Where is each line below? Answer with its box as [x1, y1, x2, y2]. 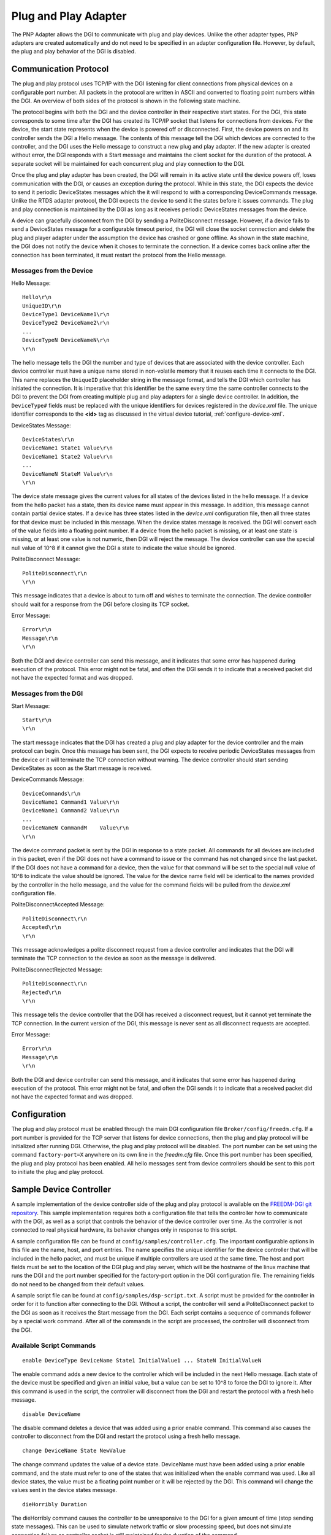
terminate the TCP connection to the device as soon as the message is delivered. [11, 955, 216, 962]
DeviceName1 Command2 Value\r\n [22, 807, 120, 814]
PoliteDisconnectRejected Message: [11, 966, 103, 973]
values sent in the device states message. [11, 1486, 118, 1494]
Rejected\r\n [22, 989, 61, 996]
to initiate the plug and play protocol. [11, 1168, 104, 1176]
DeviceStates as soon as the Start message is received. [11, 764, 152, 772]
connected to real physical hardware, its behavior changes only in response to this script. [11, 1226, 237, 1234]
